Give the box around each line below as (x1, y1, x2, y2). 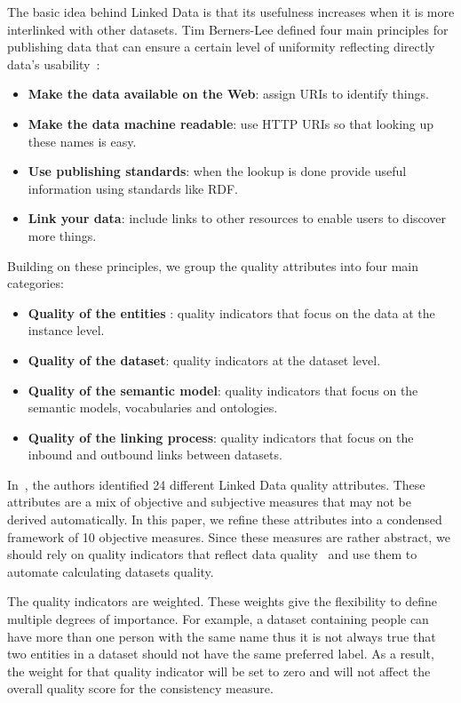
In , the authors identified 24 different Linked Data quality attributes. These (7, 475, 425, 493)
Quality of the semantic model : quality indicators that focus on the (28, 380, 418, 399)
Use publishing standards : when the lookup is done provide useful (28, 162, 407, 180)
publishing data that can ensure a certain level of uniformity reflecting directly (7, 37, 435, 56)
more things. (28, 226, 97, 244)
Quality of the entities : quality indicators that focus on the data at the (28, 303, 435, 322)
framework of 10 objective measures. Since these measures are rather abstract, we (7, 527, 450, 546)
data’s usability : (7, 54, 100, 73)
